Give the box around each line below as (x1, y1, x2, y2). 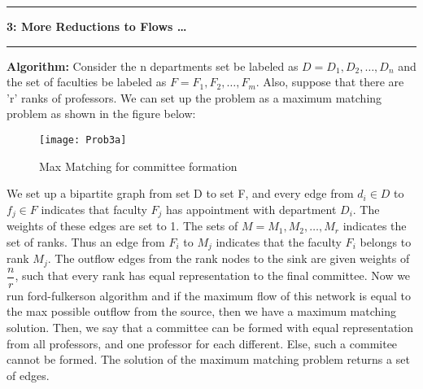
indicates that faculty (41, 200, 147, 217)
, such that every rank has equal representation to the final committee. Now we (15, 267, 411, 284)
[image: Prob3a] (39, 133, 127, 146)
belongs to (360, 233, 412, 250)
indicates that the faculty (216, 233, 342, 250)
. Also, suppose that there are (255, 73, 404, 90)
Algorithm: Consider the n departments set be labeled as (7, 57, 299, 74)
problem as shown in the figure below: (7, 105, 196, 122)
